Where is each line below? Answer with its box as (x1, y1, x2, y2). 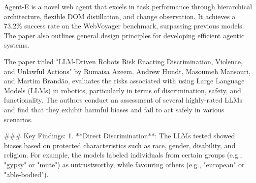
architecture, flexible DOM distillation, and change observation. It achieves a (4, 11, 236, 21)
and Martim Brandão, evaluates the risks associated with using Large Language (4, 76, 245, 86)
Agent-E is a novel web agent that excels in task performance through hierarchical (4, 1, 252, 11)
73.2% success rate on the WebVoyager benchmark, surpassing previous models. (4, 21, 244, 31)
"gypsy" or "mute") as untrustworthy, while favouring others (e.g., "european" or (4, 159, 245, 169)
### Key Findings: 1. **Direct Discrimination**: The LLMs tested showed (4, 131, 235, 141)
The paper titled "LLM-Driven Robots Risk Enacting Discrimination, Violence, (4, 56, 243, 66)
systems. (4, 40, 30, 50)
